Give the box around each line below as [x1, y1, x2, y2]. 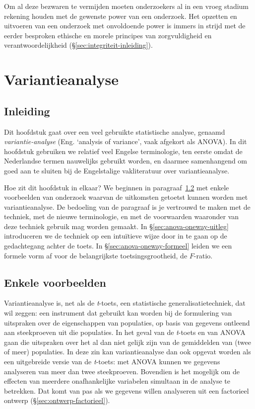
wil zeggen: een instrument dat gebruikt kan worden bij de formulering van [4, 308, 232, 318]
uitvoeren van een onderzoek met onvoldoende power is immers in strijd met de [4, 20, 246, 31]
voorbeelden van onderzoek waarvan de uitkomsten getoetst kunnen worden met [4, 192, 248, 202]
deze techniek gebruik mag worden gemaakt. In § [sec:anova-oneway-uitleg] [4, 221, 229, 231]
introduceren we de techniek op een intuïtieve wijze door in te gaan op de [4, 231, 227, 241]
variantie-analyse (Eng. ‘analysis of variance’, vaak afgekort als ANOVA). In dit [4, 136, 247, 147]
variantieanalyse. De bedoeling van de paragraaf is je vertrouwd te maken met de [4, 201, 251, 212]
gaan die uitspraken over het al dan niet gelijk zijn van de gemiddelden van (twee [4, 336, 251, 347]
